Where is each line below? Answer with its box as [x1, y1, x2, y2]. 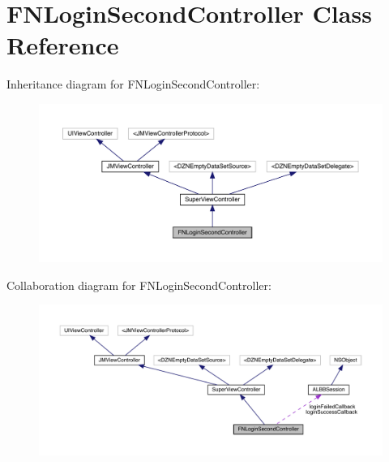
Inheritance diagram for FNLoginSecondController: [6, 76, 260, 93]
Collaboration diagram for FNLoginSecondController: [6, 276, 271, 293]
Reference [6, 28, 119, 62]
